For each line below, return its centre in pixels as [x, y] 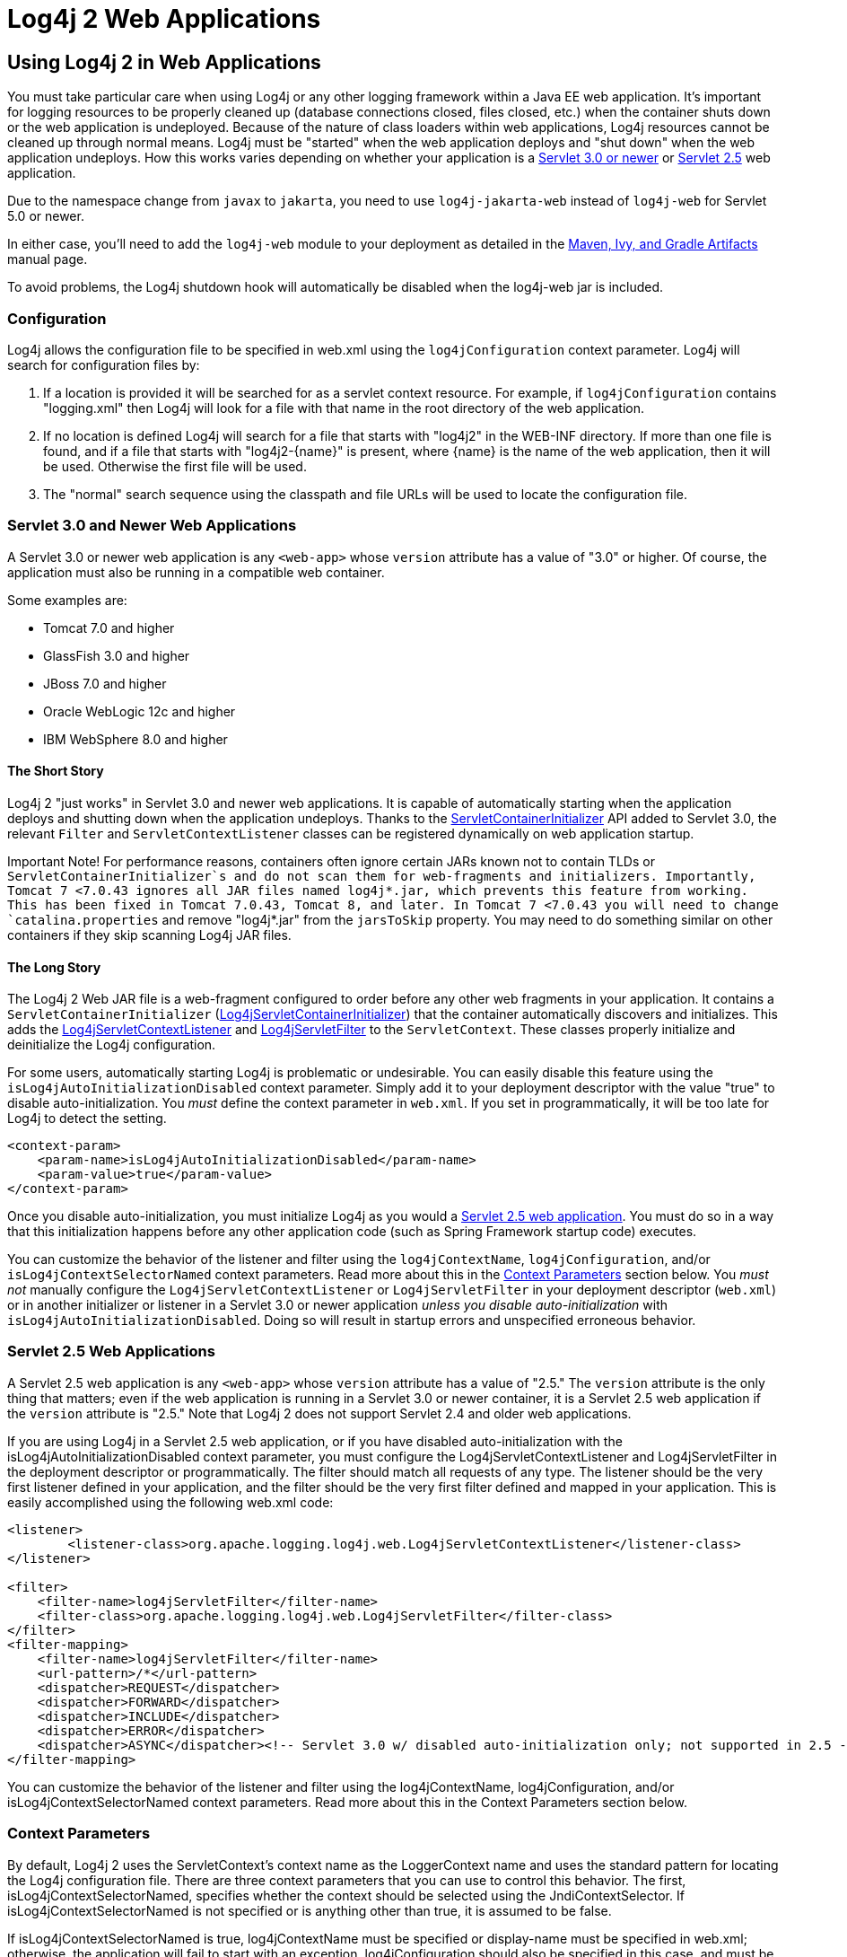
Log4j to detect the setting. [87, 1119]
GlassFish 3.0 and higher [117, 655]
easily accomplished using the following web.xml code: [170, 1502]
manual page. [48, 259]
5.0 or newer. [46, 216]
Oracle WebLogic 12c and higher [140, 711]
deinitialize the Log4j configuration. [112, 1045]
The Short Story [56, 771]
